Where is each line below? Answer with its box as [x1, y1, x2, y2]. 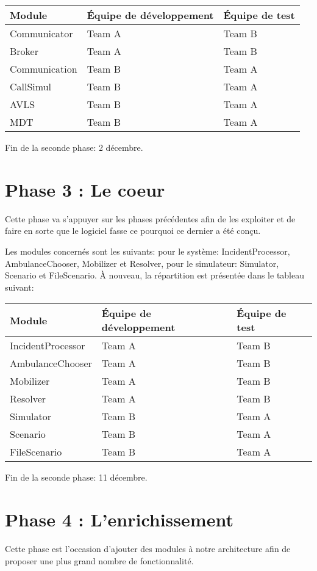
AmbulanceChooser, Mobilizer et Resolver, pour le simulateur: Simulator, [5, 256, 279, 269]
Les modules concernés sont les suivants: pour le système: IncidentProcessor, [5, 244, 290, 257]
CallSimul [10, 79, 52, 93]
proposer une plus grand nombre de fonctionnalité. [5, 554, 194, 567]
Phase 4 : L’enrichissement [5, 507, 233, 532]
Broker [10, 44, 38, 58]
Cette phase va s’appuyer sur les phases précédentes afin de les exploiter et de [5, 212, 296, 225]
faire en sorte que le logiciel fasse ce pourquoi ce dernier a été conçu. [5, 224, 261, 237]
